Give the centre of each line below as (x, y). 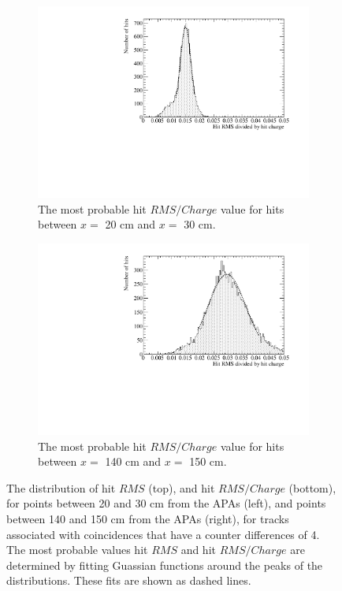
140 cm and (133, 461)
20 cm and (130, 224)
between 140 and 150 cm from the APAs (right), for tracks (148, 518)
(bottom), (312, 487)
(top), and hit (182, 487)
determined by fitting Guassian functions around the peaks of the (165, 565)
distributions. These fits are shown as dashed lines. (129, 580)
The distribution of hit (61, 487)
